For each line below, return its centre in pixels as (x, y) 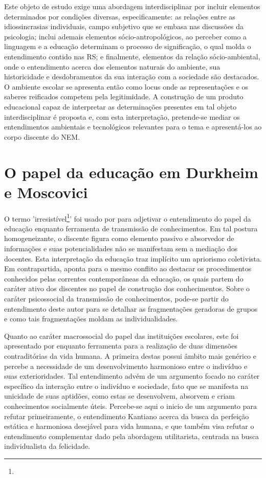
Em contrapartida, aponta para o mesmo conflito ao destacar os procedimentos (128, 268)
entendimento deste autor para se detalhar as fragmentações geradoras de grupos (131, 308)
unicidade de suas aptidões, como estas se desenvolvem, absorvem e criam (119, 396)
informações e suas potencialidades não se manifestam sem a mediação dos (121, 248)
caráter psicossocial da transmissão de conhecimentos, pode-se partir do (116, 299)
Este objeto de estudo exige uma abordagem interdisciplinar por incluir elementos (132, 6)
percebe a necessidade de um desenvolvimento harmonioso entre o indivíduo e (126, 366)
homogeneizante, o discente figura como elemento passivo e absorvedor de (119, 238)
